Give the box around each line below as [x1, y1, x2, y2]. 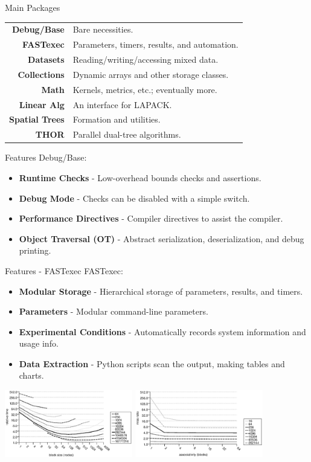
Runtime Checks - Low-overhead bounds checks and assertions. [19, 171, 261, 184]
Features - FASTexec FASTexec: [5, 264, 123, 277]
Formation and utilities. [72, 113, 161, 126]
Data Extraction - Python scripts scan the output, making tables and [19, 357, 285, 370]
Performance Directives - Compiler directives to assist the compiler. [19, 212, 283, 225]
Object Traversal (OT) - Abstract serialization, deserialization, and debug [19, 232, 304, 245]
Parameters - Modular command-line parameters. [19, 305, 208, 318]
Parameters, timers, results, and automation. [72, 38, 239, 51]
